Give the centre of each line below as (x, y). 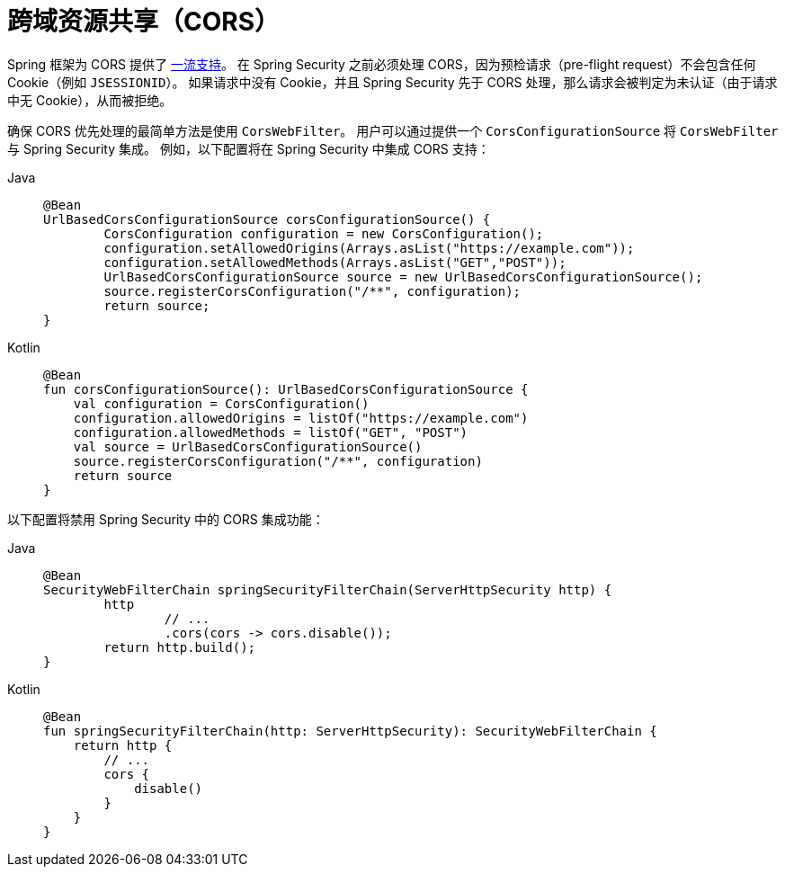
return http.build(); (180, 647)
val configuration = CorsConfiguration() (221, 403)
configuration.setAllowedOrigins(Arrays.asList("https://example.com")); (369, 248)
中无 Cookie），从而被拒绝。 (90, 100)
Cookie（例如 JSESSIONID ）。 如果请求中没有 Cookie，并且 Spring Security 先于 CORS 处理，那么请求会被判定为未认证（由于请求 (392, 82)
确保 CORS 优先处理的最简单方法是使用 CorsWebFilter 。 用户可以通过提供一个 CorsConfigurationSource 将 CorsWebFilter (393, 130)
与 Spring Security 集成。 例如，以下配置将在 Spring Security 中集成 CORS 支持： (249, 148)
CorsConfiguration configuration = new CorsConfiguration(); (324, 233)
